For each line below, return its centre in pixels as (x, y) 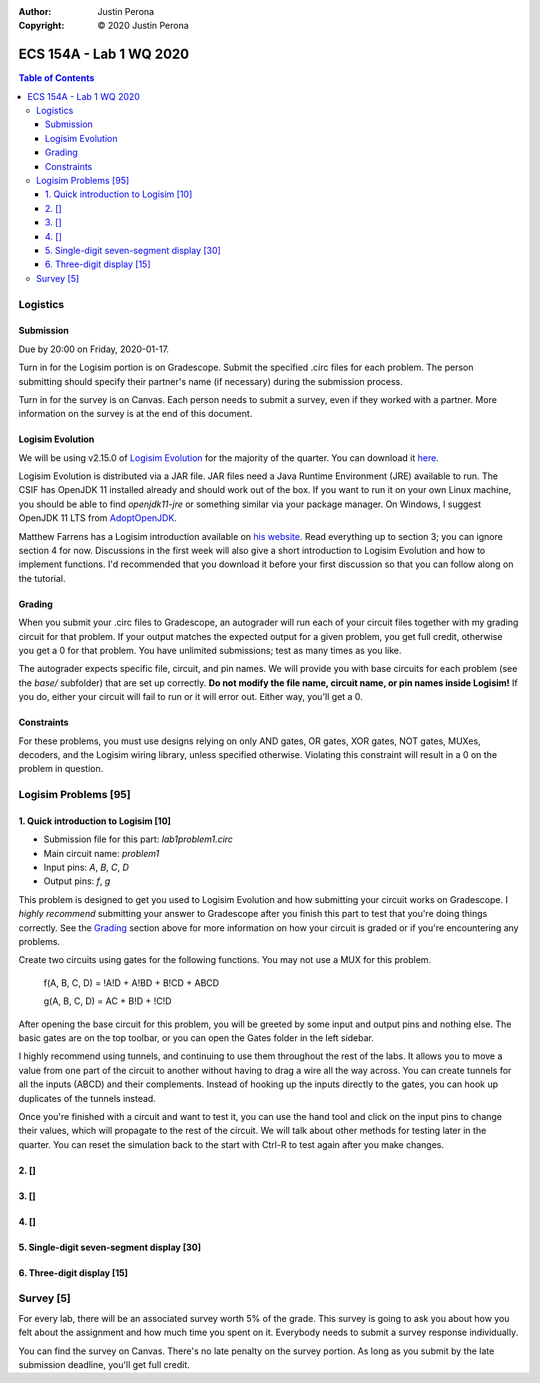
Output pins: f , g (77, 881)
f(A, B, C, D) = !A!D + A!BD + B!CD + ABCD (131, 982)
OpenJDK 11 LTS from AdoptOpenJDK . (97, 518)
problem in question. (61, 769)
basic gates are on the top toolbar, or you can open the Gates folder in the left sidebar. (196, 1037)
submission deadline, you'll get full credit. (104, 1364)
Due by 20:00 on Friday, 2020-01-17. (94, 349)
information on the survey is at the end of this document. (135, 414)
